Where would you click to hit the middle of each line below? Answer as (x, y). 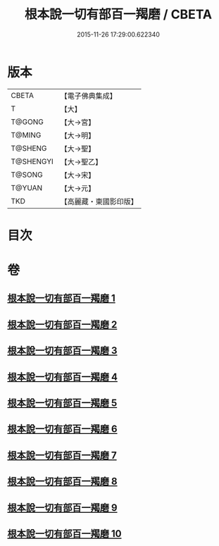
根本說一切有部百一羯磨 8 (62, 482)
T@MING (26, 135)
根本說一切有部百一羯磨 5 (62, 403)
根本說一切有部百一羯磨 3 (62, 350)
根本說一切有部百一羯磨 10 (64, 534)
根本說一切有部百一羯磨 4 (63, 377)
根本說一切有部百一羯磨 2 (62, 324)
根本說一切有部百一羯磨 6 (62, 429)
